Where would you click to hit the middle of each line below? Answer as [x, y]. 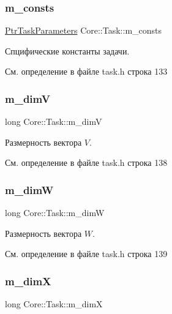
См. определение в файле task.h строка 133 [86, 71]
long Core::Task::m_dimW [55, 213]
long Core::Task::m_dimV [54, 121]
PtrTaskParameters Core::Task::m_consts [84, 30]
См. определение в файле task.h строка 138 [86, 163]
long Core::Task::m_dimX [54, 304]
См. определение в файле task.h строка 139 [86, 254]
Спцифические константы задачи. [67, 50]
